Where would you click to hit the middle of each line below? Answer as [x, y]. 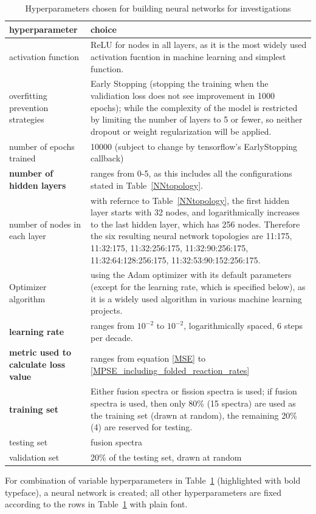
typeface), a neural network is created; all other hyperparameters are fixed [143, 492]
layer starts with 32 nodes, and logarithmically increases [195, 212]
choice [104, 29]
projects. [107, 310]
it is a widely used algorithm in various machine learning [196, 298]
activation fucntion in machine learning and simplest [188, 57]
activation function [44, 57]
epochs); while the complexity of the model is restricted [194, 107]
